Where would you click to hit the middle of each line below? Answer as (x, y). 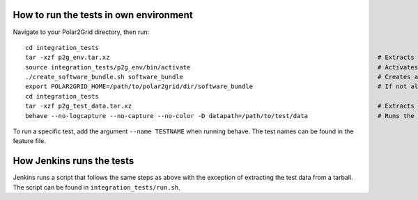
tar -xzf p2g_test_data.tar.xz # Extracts (220, 106)
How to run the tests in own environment (103, 15)
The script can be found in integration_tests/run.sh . (96, 187)
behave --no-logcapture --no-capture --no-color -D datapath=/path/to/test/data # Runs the (220, 116)
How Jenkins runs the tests (73, 161)
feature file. (30, 141)
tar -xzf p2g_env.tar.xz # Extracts (220, 58)
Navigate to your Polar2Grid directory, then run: (81, 32)
